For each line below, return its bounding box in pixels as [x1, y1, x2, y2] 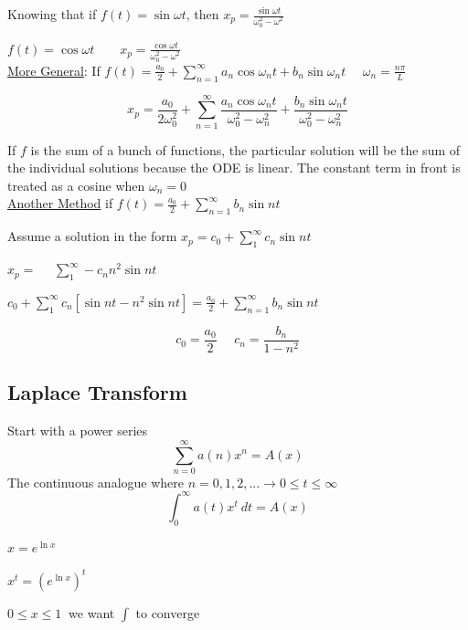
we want [69, 603, 115, 622]
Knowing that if [7, 5, 97, 23]
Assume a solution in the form [7, 226, 177, 246]
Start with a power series [7, 421, 148, 440]
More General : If [7, 60, 101, 79]
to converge [135, 603, 200, 622]
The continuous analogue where [7, 472, 185, 491]
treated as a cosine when [7, 175, 145, 194]
